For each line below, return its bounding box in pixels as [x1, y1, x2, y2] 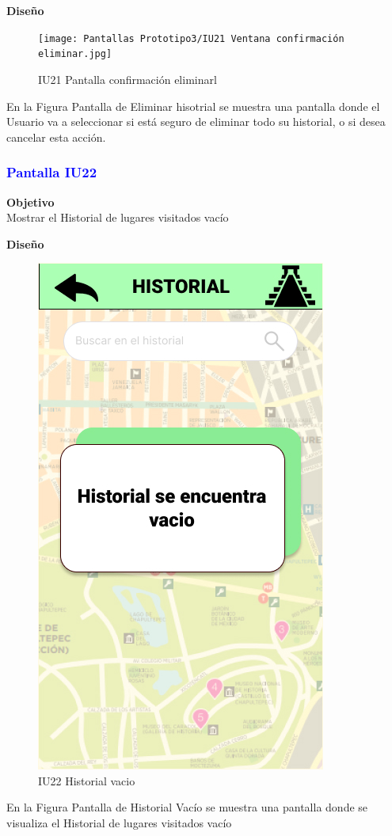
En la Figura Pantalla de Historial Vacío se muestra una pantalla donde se [6, 799, 368, 815]
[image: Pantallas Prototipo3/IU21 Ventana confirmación [38, 32, 344, 44]
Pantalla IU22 [6, 162, 97, 182]
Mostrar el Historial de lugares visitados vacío [6, 209, 229, 226]
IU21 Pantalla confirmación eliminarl [38, 70, 217, 87]
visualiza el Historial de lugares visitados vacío [6, 815, 232, 831]
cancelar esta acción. [6, 128, 106, 145]
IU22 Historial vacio [38, 772, 135, 788]
